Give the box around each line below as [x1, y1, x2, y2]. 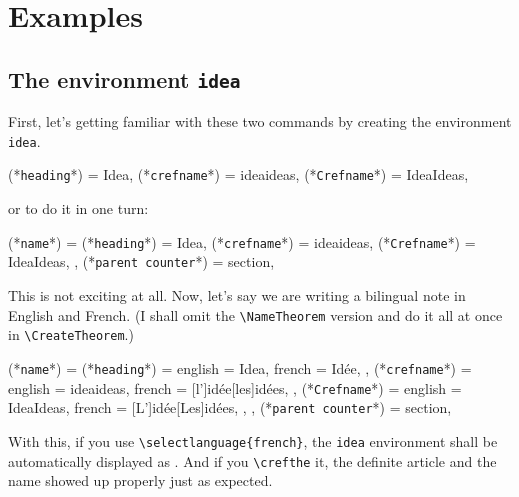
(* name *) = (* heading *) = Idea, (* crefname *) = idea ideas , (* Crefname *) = [8, 231, 476, 252]
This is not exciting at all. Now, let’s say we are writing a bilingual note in [8, 284, 466, 305]
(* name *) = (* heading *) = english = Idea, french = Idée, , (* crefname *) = [8, 357, 472, 378]
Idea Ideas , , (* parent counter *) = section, [8, 251, 275, 272]
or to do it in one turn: [8, 198, 149, 219]
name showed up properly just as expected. [8, 470, 273, 491]
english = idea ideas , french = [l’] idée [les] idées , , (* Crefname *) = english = [8, 377, 462, 398]
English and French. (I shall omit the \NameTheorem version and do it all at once [8, 304, 503, 325]
